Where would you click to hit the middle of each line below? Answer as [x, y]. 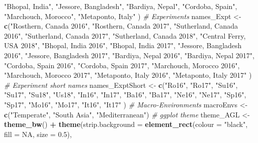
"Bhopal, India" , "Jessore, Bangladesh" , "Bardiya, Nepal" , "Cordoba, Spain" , [121, 6]
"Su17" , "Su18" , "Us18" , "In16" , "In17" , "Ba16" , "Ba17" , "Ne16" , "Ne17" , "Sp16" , [125, 95]
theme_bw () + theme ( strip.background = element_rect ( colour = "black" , [126, 124]
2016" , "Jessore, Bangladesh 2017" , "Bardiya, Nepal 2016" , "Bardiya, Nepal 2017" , [129, 55]
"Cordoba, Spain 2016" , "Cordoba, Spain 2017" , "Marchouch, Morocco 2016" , [122, 65]
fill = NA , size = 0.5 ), [38, 134]
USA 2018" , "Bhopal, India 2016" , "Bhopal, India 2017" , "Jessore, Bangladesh [123, 45]
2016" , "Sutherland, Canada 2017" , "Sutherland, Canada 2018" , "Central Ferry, [125, 35]
